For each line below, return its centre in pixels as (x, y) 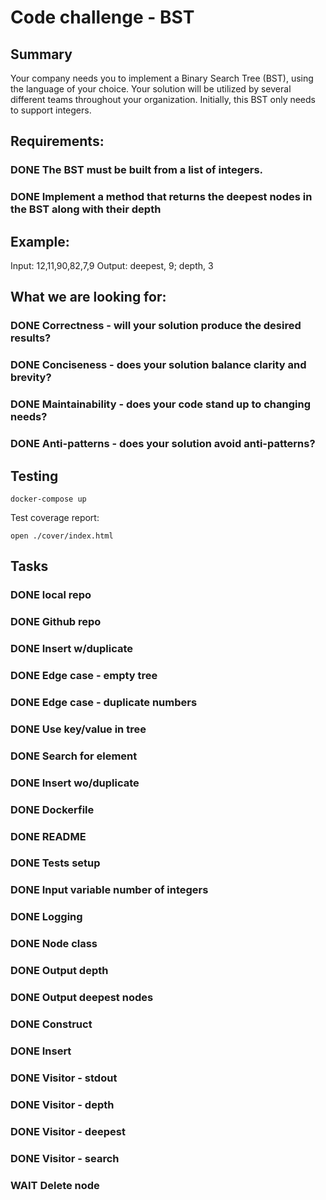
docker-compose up (48, 499)
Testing (34, 476)
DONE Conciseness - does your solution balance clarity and (158, 365)
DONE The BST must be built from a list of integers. (137, 170)
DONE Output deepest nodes (82, 998)
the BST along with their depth (86, 209)
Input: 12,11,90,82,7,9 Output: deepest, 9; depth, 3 (112, 266)
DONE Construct (51, 1024)
